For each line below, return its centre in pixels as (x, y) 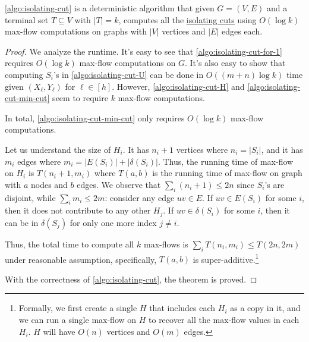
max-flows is (166, 244)
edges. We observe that (119, 184)
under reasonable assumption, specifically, (81, 259)
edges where (39, 161)
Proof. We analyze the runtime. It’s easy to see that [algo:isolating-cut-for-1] (144, 51)
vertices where (202, 149)
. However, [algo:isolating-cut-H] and (178, 86)
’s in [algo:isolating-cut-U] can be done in (129, 74)
